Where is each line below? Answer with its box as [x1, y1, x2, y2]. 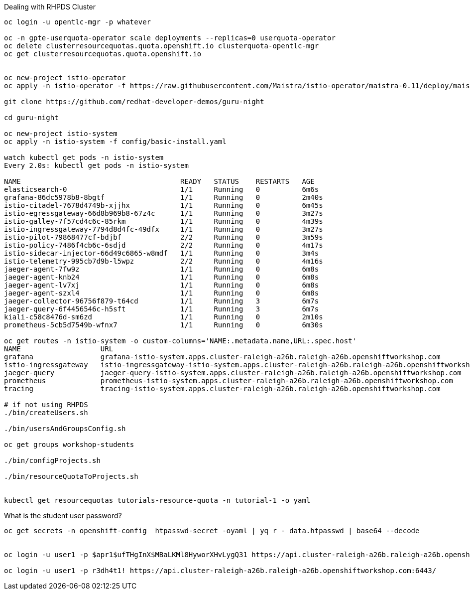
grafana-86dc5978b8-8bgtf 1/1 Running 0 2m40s [4, 193, 323, 201]
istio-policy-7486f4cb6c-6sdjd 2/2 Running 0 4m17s [4, 241, 323, 249]
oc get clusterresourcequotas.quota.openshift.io [4, 50, 202, 58]
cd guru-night [4, 114, 59, 122]
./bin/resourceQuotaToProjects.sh [4, 472, 138, 480]
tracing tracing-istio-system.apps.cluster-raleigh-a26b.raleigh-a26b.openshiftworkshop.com [4, 385, 441, 393]
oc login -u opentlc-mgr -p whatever [4, 18, 151, 26]
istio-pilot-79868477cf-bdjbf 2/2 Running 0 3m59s [4, 233, 323, 241]
